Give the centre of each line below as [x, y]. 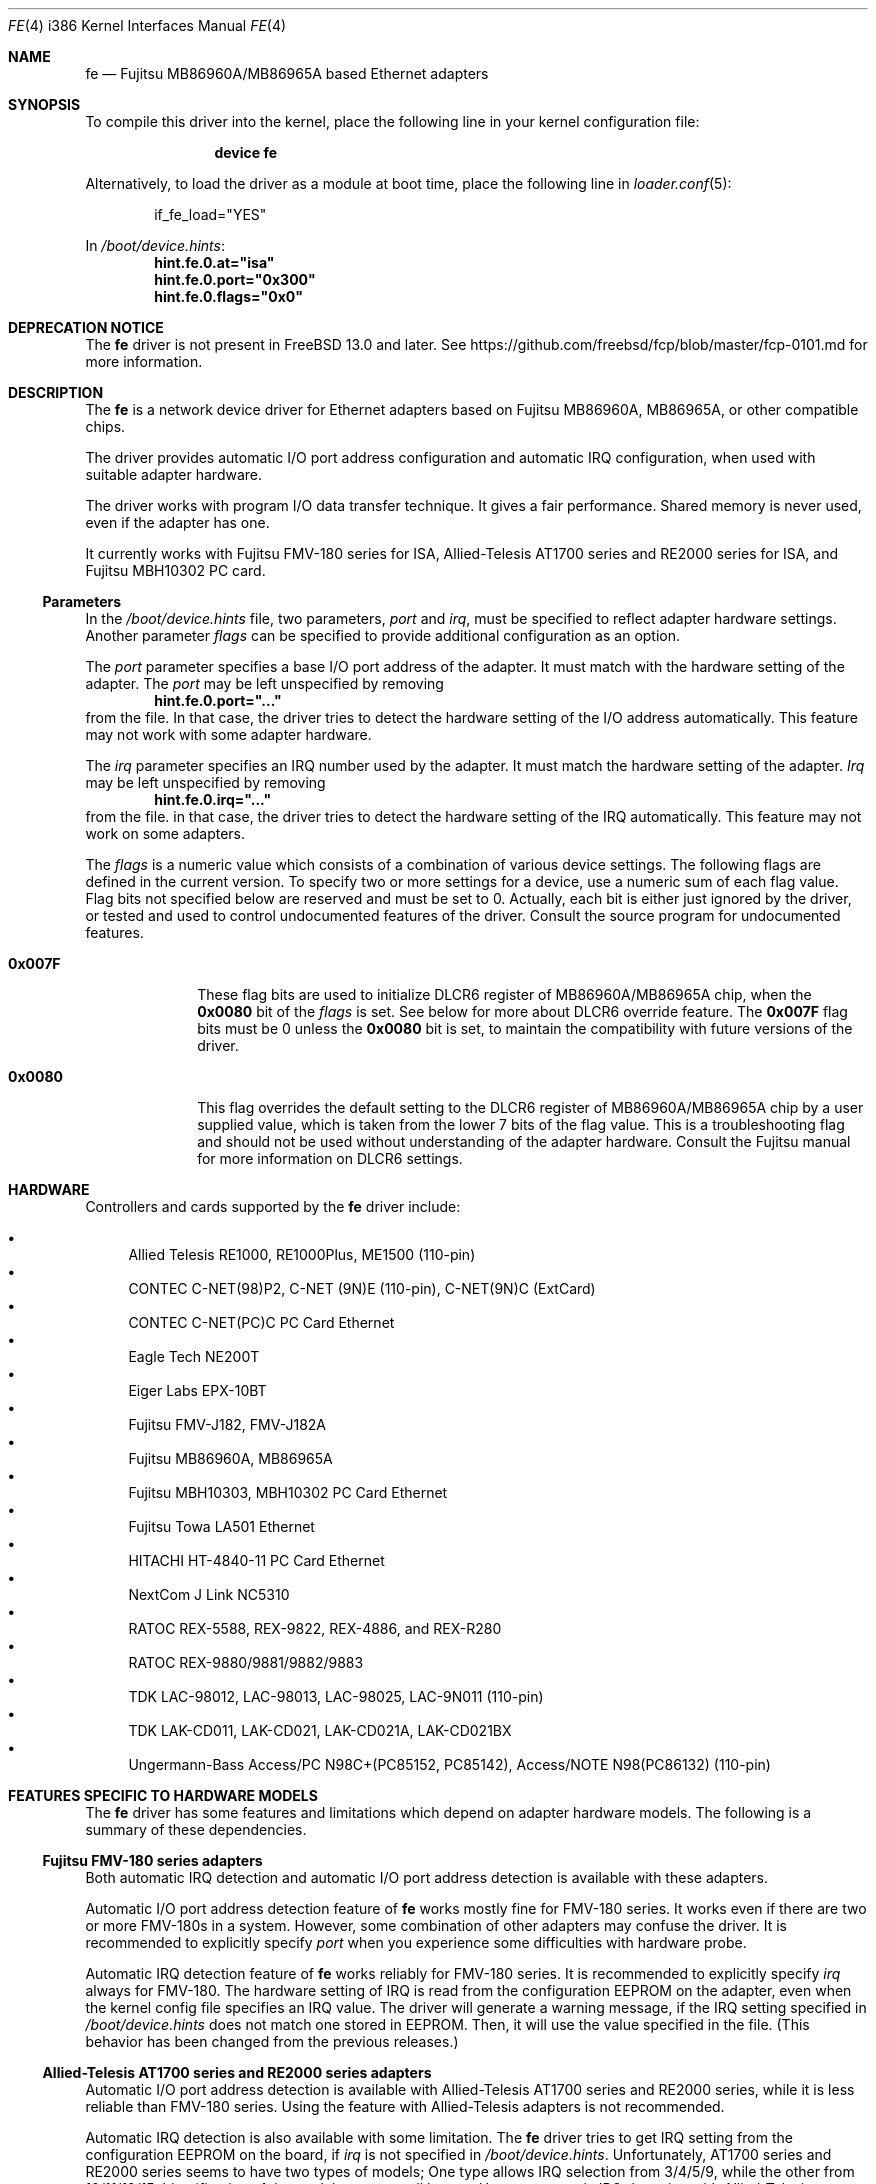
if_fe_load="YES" [210, 214]
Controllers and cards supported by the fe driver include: [273, 1206]
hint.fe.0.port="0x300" [235, 279]
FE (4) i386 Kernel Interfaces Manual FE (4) [147, 25]
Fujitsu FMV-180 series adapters [152, 1860]
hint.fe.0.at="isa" [214, 262]
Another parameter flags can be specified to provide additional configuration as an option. [383, 635]
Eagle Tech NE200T [194, 1356]
